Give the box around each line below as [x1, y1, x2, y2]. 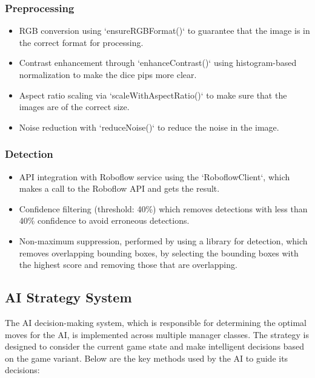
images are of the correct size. [19, 100, 130, 113]
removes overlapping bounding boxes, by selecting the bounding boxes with [19, 246, 299, 259]
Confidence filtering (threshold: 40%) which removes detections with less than [19, 202, 308, 215]
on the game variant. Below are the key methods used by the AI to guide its [5, 351, 288, 364]
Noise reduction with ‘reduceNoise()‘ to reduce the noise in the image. [19, 120, 279, 133]
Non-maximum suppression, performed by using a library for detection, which [19, 234, 308, 247]
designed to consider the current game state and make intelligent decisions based [5, 340, 305, 353]
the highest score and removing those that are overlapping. [19, 258, 237, 271]
